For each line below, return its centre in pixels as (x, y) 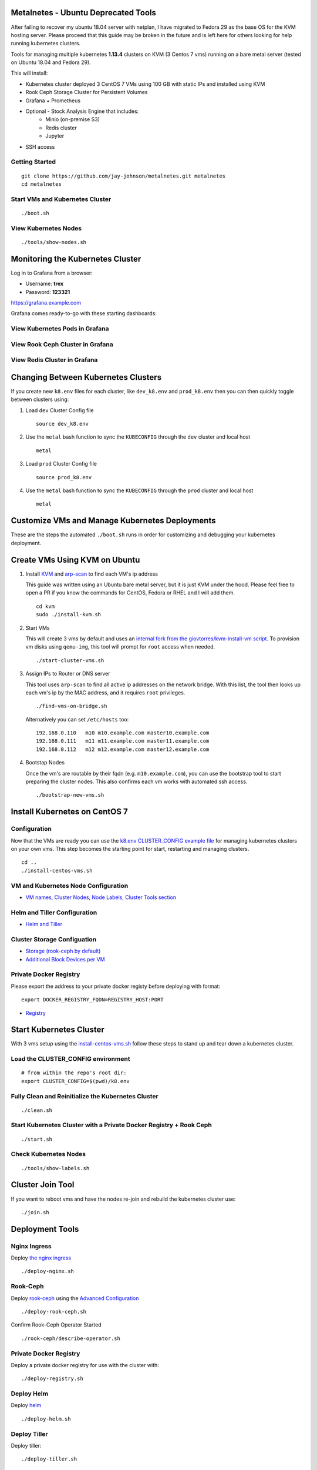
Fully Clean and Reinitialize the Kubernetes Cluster (85, 1096)
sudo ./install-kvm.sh (69, 615)
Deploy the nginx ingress (41, 1258)
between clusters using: (40, 399)
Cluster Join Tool (43, 1185)
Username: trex (45, 284)
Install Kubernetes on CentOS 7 (70, 812)
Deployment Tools (45, 1229)
